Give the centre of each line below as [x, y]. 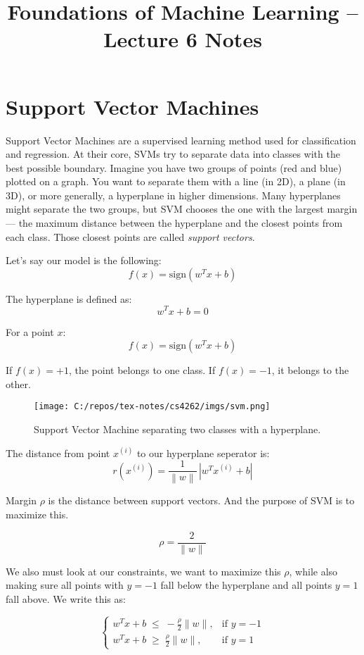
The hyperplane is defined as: [69, 298]
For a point [30, 331]
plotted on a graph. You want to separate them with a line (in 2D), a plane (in [176, 181]
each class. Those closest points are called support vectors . [130, 236]
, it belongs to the [310, 370]
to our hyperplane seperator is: [203, 453]
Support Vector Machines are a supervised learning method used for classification [181, 140]
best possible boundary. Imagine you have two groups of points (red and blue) [174, 167]
